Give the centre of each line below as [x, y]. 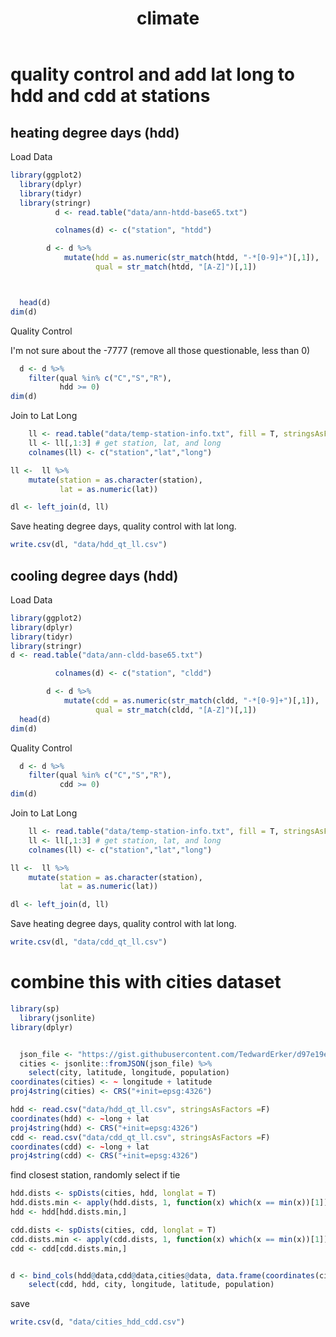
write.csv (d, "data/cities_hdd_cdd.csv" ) [98, 1322]
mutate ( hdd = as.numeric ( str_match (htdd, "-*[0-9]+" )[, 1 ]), [191, 258]
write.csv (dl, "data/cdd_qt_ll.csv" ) [89, 942]
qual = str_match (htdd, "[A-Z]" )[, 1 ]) [176, 267]
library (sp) [35, 1009]
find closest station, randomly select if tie [95, 1175]
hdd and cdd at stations [110, 96]
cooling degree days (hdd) [94, 575]
